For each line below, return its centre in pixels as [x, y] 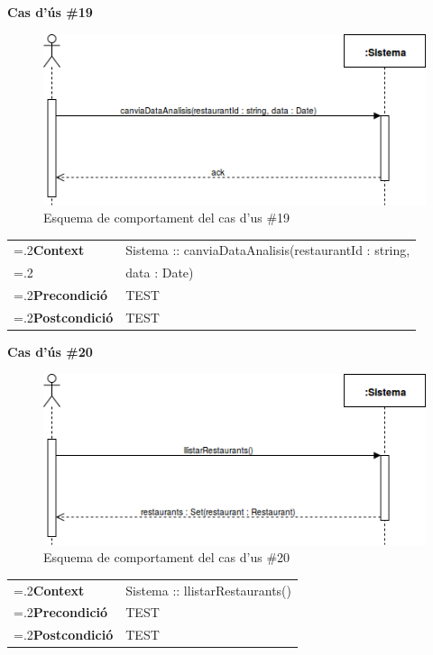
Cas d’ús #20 [50, 352]
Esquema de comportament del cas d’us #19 [167, 218]
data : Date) [160, 273]
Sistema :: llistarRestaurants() [208, 590]
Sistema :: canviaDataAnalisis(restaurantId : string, [268, 250]
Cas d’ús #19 [50, 12]
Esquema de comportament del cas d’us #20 [167, 557]
